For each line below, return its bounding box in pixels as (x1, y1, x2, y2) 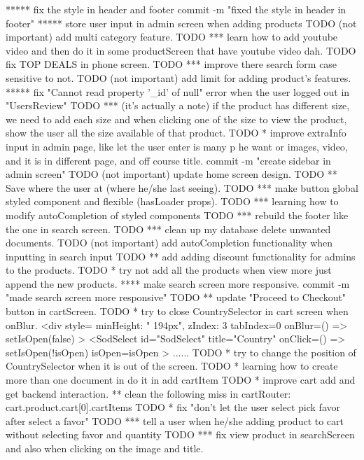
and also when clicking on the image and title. (6, 441, 204, 455)
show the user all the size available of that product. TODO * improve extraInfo (6, 125, 346, 140)
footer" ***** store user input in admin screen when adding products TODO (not (6, 15, 357, 30)
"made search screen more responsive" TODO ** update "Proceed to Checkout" (6, 290, 346, 305)
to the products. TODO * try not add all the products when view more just (6, 263, 332, 277)
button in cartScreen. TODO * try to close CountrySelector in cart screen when (6, 304, 349, 319)
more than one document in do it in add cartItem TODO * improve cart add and (6, 372, 356, 387)
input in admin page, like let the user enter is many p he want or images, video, (6, 139, 348, 153)
